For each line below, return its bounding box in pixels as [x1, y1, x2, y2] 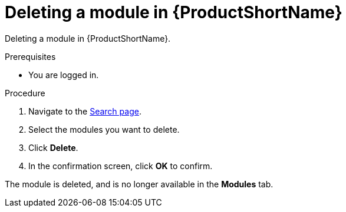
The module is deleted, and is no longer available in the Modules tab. [5, 179, 273, 189]
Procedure [5, 88, 45, 98]
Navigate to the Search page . [28, 106, 141, 116]
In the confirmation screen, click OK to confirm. [28, 160, 213, 171]
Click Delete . [28, 142, 78, 153]
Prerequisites [5, 51, 56, 62]
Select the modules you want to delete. [28, 124, 180, 134]
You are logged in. [28, 69, 99, 80]
